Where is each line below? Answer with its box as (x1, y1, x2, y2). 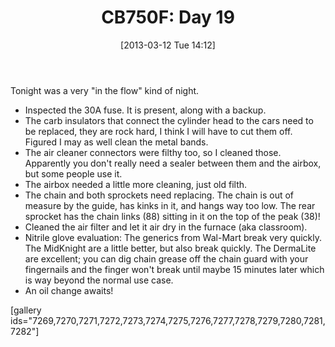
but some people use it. (24, 167, 123, 180)
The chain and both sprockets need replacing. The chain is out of (24, 189, 295, 201)
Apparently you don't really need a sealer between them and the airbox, (24, 157, 322, 169)
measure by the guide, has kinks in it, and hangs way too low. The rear (24, 199, 316, 211)
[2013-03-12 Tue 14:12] (120, 39, 216, 51)
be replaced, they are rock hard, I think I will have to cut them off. (24, 125, 293, 137)
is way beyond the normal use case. (24, 274, 174, 286)
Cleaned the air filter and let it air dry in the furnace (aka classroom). (24, 221, 308, 233)
